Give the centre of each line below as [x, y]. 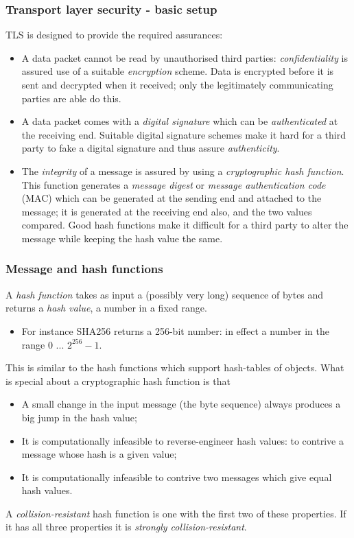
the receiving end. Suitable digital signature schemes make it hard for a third [184, 134]
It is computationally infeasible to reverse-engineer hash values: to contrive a [182, 440]
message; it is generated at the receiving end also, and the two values [167, 211]
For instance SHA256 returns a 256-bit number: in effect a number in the [175, 330]
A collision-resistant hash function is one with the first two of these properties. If [176, 513]
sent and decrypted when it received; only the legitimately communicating [177, 84]
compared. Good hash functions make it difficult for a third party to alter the [185, 225]
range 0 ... [43, 344]
